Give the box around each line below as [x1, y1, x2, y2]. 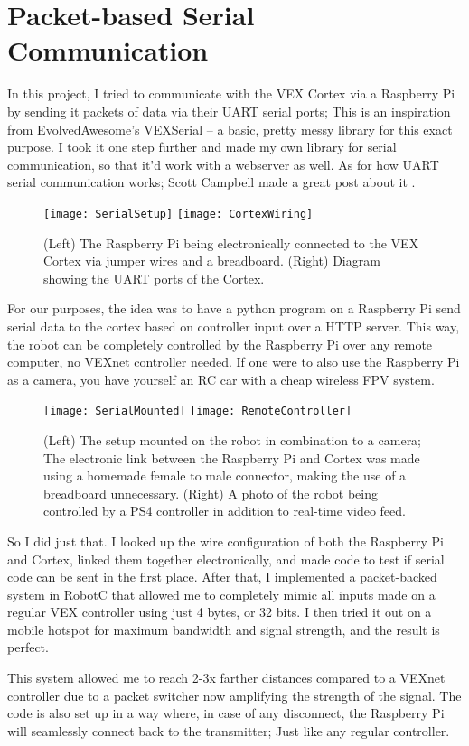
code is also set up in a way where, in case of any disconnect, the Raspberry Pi [7, 704, 445, 723]
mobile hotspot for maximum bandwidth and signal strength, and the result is [7, 620, 440, 639]
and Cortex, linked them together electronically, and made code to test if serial [7, 549, 445, 568]
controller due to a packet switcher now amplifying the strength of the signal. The [7, 685, 462, 704]
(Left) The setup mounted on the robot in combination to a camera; [43, 430, 422, 449]
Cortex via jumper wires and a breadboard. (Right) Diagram [43, 251, 380, 270]
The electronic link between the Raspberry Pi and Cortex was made [43, 448, 420, 467]
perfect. [7, 638, 49, 657]
